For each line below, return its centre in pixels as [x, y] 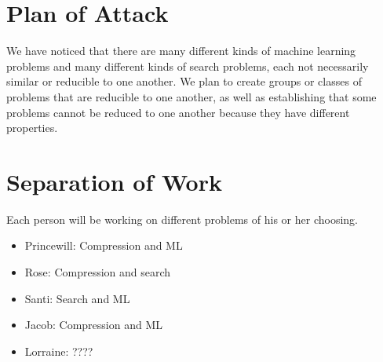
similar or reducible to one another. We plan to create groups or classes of [184, 81]
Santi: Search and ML [77, 298]
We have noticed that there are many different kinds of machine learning [181, 51]
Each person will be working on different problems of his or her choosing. [182, 219]
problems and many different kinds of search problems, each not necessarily [188, 66]
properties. [32, 128]
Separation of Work [114, 181]
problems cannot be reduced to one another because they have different [178, 112]
